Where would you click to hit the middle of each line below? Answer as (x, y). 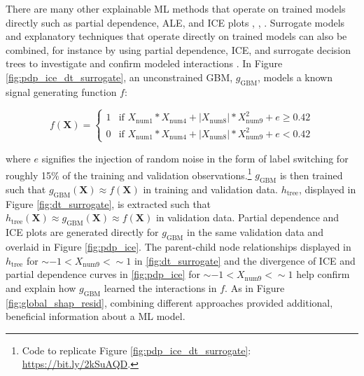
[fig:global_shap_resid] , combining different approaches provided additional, (169, 302)
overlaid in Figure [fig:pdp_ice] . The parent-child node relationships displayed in (178, 246)
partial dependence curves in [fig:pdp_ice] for (103, 274)
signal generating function (61, 91)
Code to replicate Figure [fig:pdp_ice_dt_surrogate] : (136, 350)
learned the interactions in (160, 287)
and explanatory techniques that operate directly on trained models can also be (176, 36)
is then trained (311, 175)
